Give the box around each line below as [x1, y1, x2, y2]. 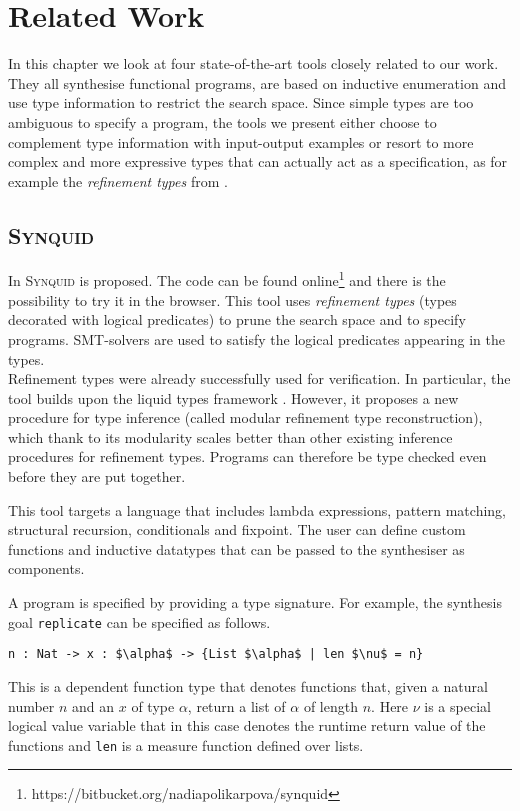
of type [131, 695, 175, 716]
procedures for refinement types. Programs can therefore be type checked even [8, 446, 487, 467]
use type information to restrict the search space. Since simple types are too [8, 92, 474, 113]
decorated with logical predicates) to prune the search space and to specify [8, 309, 466, 330]
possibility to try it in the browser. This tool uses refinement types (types [8, 289, 457, 310]
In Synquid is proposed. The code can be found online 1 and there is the [8, 267, 446, 291]
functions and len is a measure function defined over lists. [8, 734, 364, 755]
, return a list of [187, 695, 286, 716]
